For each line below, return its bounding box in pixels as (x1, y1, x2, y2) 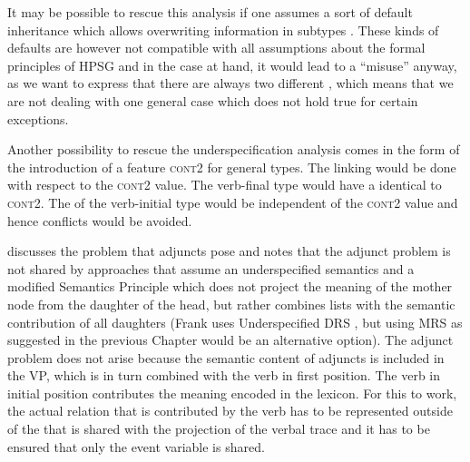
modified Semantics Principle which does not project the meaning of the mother (7, 277, 453, 296)
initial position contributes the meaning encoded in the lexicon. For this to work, (7, 383, 457, 402)
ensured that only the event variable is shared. (7, 437, 265, 456)
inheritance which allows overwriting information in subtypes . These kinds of (7, 20, 439, 39)
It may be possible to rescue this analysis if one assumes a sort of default (7, 3, 413, 21)
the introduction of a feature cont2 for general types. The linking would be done (7, 157, 456, 176)
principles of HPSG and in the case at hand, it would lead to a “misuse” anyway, (7, 55, 457, 74)
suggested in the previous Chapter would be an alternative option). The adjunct (7, 330, 454, 349)
